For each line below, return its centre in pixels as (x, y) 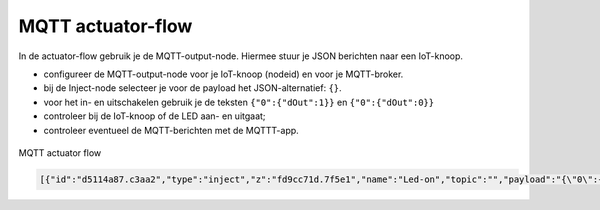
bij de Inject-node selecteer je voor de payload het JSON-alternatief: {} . (192, 88)
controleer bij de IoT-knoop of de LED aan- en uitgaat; (154, 116)
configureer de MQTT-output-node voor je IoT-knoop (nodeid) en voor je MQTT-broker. (223, 74)
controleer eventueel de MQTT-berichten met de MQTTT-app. (171, 130)
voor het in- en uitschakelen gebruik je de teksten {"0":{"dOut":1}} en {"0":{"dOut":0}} (239, 102)
